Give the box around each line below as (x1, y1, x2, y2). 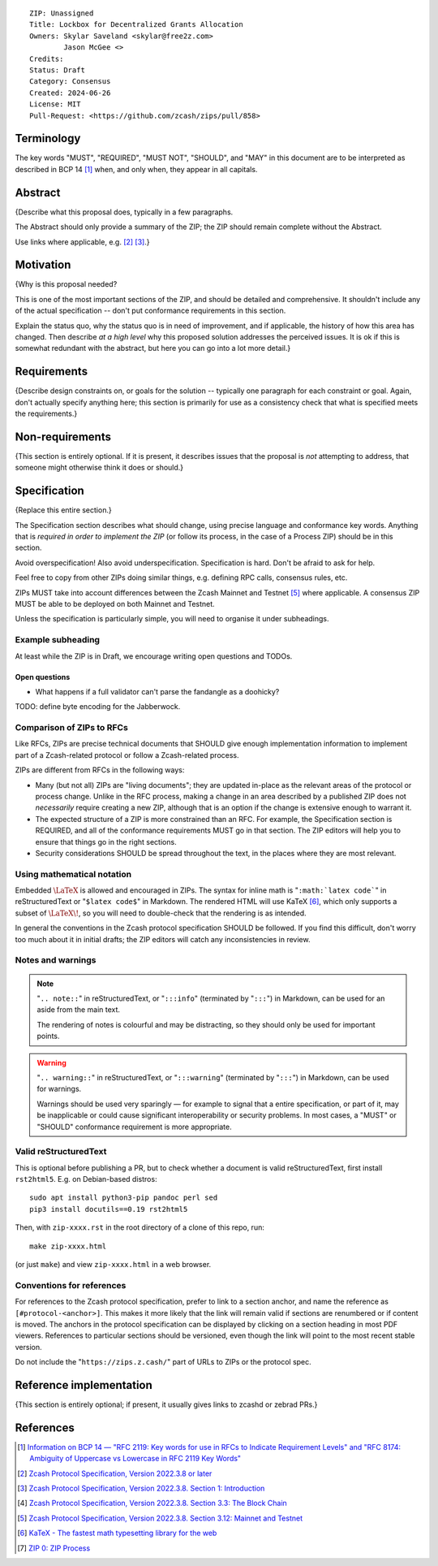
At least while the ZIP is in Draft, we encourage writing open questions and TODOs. (15, 651, 293, 661)
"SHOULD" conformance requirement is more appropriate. (36, 1122, 233, 1131)
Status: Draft (29, 65, 85, 75)
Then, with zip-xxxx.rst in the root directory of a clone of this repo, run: (15, 1222, 265, 1232)
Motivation (15, 258, 71, 272)
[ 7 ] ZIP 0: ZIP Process (17, 1543, 91, 1553)
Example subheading (15, 634, 101, 646)
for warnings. (36, 1084, 82, 1094)
